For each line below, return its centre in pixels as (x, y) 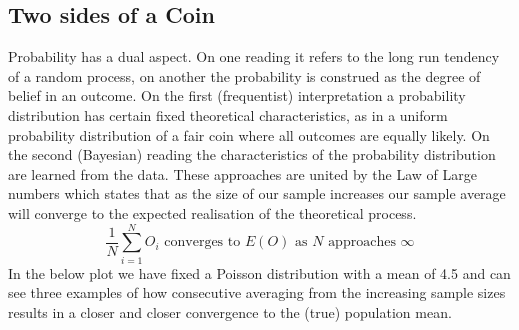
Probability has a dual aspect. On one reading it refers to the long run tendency (254, 56)
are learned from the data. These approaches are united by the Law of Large (242, 173)
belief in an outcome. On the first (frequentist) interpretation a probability (237, 95)
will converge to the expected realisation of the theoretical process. (212, 212)
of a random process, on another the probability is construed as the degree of (244, 75)
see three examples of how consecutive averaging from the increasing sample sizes (257, 292)
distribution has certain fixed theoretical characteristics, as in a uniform (228, 114)
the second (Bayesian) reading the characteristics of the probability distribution (252, 154)
